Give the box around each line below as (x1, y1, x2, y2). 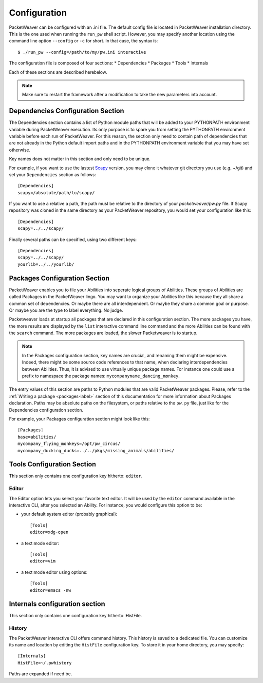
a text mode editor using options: (21, 569, 88, 575)
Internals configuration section (9, 600, 105, 608)
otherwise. (9, 147, 31, 153)
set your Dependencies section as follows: (9, 171, 96, 178)
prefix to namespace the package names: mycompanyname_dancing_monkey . (22, 373, 180, 379)
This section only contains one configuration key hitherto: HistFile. (9, 613, 142, 619)
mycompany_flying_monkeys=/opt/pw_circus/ (18, 441, 121, 446)
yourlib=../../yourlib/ (18, 261, 75, 267)
